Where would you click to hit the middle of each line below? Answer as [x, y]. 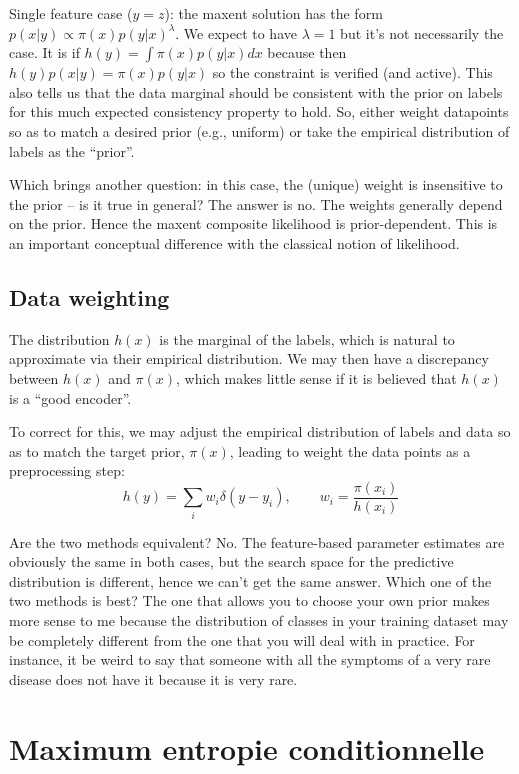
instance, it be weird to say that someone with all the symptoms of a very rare [250, 659]
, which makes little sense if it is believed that [316, 377]
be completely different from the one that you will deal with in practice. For [242, 639]
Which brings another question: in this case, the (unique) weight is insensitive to [256, 184]
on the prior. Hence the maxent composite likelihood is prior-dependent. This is [253, 223]
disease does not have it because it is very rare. [153, 678]
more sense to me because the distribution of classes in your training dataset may [259, 620]
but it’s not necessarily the [422, 32]
